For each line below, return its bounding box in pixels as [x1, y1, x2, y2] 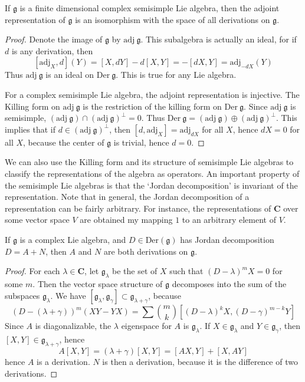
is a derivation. [37, 355, 90, 368]
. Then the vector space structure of [32, 277, 163, 289]
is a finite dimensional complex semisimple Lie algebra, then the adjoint [19, 2, 280, 14]
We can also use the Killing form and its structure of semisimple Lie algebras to [5, 156, 294, 168]
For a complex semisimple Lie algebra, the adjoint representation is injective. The [5, 88, 300, 100]
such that [169, 265, 204, 277]
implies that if [5, 123, 56, 135]
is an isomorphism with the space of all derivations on [75, 13, 270, 25]
